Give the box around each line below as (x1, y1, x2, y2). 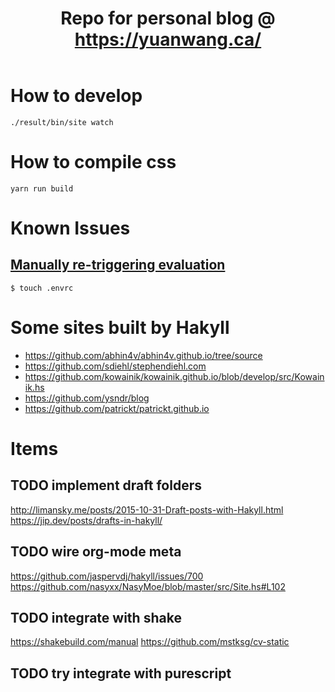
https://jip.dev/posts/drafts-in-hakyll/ (10, 514, 163, 526)
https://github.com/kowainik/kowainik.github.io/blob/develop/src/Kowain (24, 370, 325, 382)
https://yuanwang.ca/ (74, 28, 262, 51)
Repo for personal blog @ (60, 7, 276, 30)
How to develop (10, 85, 143, 107)
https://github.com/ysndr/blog (24, 392, 150, 404)
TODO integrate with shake (10, 610, 182, 627)
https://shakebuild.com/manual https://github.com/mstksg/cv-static (10, 636, 290, 648)
